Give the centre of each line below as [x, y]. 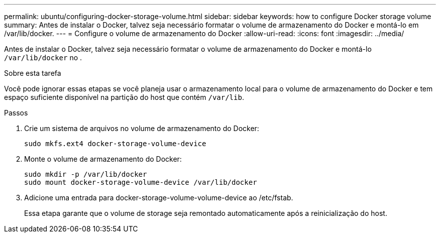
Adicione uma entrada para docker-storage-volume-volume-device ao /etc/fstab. [159, 198]
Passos [16, 113]
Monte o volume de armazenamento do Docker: [103, 159]
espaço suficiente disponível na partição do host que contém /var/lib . [124, 97]
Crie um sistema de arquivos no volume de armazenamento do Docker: [142, 128]
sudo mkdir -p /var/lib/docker [86, 174]
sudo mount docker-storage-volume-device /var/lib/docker [141, 182]
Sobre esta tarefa [33, 73]
